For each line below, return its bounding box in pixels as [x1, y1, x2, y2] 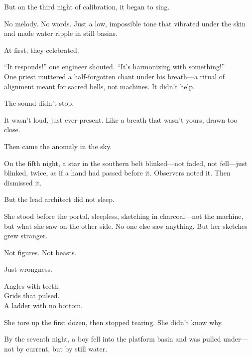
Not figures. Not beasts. [4, 247, 77, 257]
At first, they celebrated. [4, 44, 79, 55]
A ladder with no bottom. [4, 300, 83, 311]
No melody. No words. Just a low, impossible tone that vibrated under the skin [4, 18, 246, 28]
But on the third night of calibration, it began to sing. [4, 1, 170, 11]
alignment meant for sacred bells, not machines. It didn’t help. [4, 81, 195, 91]
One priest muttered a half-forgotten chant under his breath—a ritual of [4, 71, 225, 81]
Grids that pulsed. [4, 290, 60, 301]
